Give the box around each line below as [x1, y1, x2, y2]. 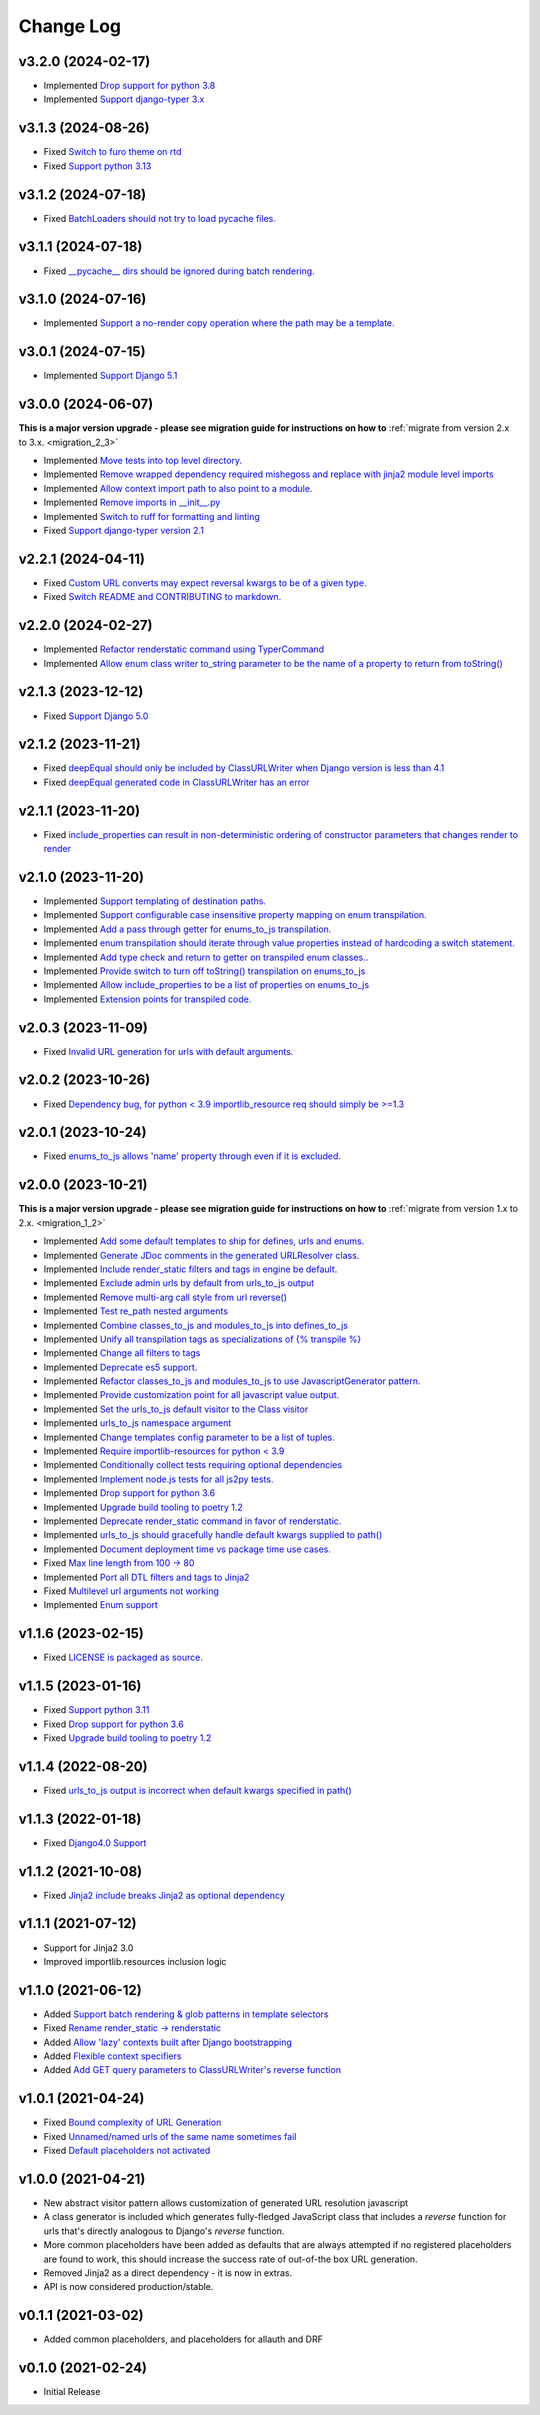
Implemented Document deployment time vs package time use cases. [43, 1543, 332, 1555]
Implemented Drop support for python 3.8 [43, 80, 216, 92]
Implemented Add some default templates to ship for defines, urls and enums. [43, 1235, 365, 1247]
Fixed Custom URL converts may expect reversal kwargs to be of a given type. [43, 576, 367, 589]
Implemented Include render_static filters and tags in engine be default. [43, 1263, 338, 1275]
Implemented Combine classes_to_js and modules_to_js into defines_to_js [43, 1319, 349, 1331]
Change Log [18, 15, 122, 37]
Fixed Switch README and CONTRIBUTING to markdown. [43, 591, 282, 603]
